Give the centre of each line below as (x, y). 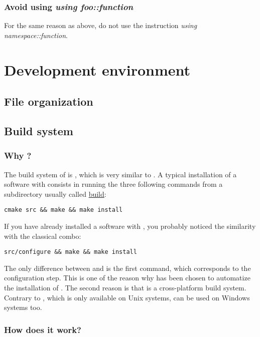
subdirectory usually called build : (55, 194)
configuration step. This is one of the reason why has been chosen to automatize (127, 278)
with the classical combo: (43, 236)
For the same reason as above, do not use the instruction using (101, 25)
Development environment (97, 69)
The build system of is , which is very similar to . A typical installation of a (120, 174)
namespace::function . (36, 35)
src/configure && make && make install (71, 252)
